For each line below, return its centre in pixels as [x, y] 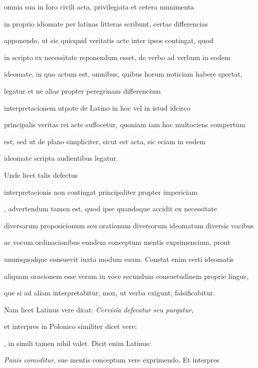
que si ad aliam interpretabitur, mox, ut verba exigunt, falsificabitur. [109, 293]
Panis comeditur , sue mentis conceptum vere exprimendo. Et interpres [112, 360]
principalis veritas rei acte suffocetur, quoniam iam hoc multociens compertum [125, 124]
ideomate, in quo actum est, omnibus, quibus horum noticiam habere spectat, [123, 74]
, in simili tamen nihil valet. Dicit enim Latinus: [78, 343]
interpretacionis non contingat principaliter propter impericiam [101, 192]
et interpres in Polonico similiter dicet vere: [70, 326]
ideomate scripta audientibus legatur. [61, 158]
